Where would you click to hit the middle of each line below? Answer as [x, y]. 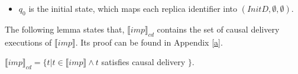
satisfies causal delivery [143, 62]
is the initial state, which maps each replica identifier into [133, 8]
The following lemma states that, [65, 29]
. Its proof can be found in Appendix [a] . [149, 42]
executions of [28, 42]
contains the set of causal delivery [218, 29]
